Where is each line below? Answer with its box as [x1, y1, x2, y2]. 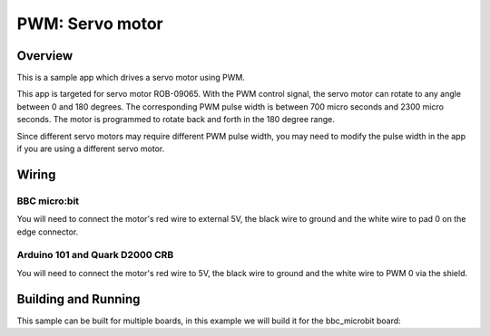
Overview [16, 48, 73, 63]
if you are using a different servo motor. [16, 143, 165, 154]
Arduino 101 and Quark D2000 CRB [16, 249, 174, 262]
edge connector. [16, 226, 79, 237]
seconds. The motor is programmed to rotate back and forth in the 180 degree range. [16, 114, 335, 125]
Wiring [16, 167, 56, 182]
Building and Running [16, 291, 141, 307]
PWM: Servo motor [16, 14, 163, 34]
